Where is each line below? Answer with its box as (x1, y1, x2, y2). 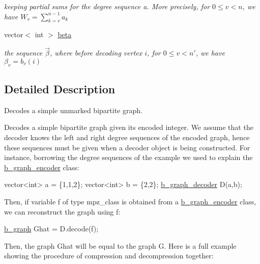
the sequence (4, 47, 43, 58)
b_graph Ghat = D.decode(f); (4, 223, 99, 234)
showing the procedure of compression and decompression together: (4, 250, 214, 261)
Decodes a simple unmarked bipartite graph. (4, 104, 142, 115)
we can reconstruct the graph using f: (4, 206, 121, 217)
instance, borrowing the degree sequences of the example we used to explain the (4, 152, 253, 163)
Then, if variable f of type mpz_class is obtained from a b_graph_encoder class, (4, 196, 256, 206)
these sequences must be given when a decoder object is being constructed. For (4, 142, 250, 152)
